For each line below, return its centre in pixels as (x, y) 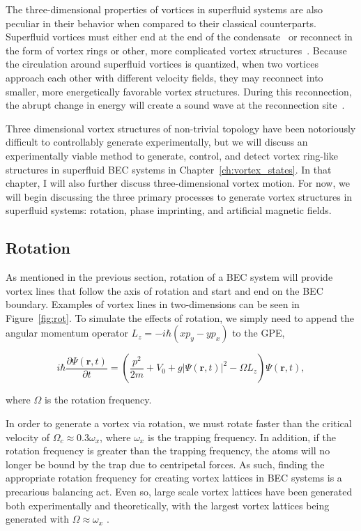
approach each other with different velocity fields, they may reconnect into (164, 77)
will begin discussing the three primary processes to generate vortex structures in (179, 196)
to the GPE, (259, 333)
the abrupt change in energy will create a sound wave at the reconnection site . (175, 105)
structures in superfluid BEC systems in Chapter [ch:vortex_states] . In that (169, 169)
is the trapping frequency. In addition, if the (242, 437)
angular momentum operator (67, 333)
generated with (38, 519)
